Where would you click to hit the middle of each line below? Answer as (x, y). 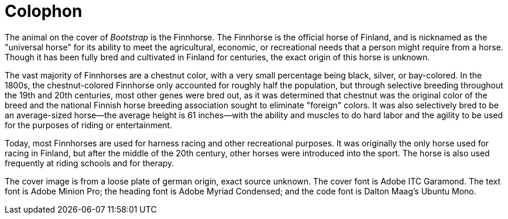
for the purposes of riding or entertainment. (89, 125)
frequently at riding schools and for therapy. (90, 163)
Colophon (44, 11)
